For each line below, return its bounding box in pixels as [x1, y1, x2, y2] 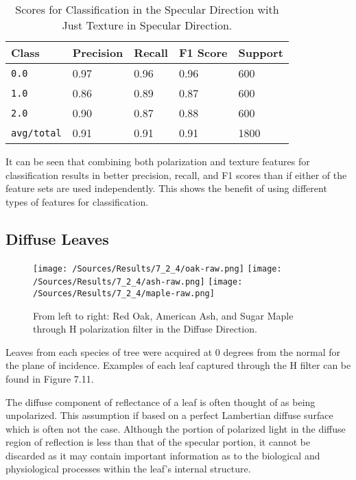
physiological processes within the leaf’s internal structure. [5, 461, 251, 476]
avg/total [11, 127, 62, 139]
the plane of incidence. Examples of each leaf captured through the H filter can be [5, 358, 351, 372]
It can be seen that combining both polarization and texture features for [5, 154, 310, 168]
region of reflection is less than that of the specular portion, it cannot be [5, 435, 311, 449]
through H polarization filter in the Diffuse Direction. [33, 322, 257, 336]
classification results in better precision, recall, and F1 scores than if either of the [5, 167, 347, 182]
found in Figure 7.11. [5, 371, 94, 385]
